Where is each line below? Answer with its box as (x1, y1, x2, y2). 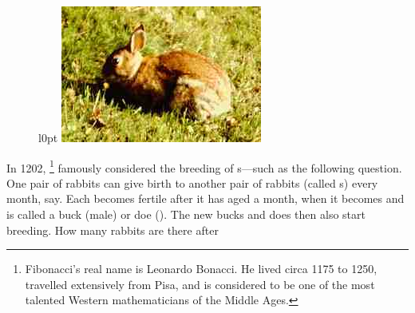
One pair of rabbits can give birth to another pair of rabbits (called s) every (6, 174, 378, 191)
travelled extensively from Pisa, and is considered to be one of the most (25, 275, 375, 292)
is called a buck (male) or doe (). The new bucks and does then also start (6, 206, 366, 223)
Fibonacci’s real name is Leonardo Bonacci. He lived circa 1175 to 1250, (25, 260, 377, 277)
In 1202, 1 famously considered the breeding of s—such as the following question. (6, 156, 402, 176)
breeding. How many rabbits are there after (6, 221, 219, 238)
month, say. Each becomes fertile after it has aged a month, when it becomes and (6, 190, 405, 207)
